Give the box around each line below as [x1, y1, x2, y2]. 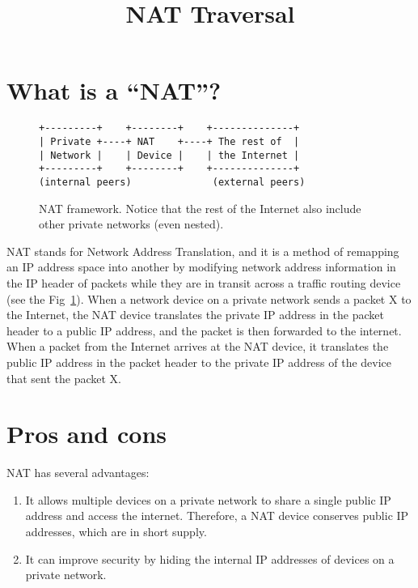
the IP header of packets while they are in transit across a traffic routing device [6, 274, 401, 291]
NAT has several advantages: [6, 464, 150, 481]
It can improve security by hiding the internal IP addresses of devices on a [25, 550, 395, 567]
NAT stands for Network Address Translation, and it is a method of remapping [6, 242, 399, 259]
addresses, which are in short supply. [25, 523, 207, 540]
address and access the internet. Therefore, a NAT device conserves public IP [25, 507, 409, 524]
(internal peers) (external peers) [39, 176, 306, 188]
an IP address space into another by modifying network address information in [6, 258, 396, 275]
